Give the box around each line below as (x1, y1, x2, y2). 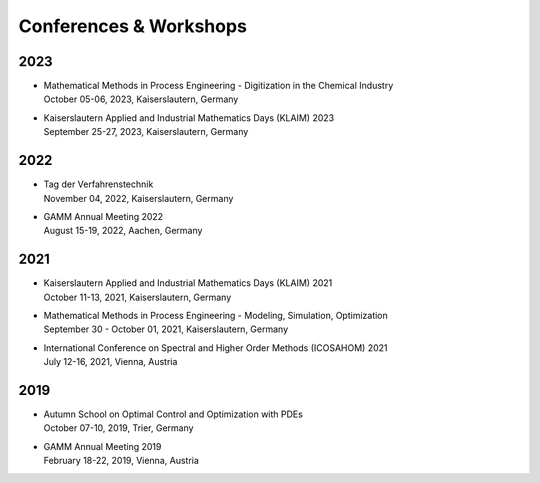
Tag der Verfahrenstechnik (43, 178, 154, 190)
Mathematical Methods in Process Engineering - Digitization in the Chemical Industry (43, 80, 394, 92)
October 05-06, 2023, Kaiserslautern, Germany (43, 93, 239, 105)
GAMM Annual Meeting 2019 (43, 440, 162, 452)
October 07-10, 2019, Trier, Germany (43, 422, 194, 434)
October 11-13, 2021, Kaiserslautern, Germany (43, 291, 232, 303)
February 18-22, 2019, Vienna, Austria (43, 455, 200, 467)
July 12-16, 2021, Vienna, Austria (43, 356, 178, 368)
